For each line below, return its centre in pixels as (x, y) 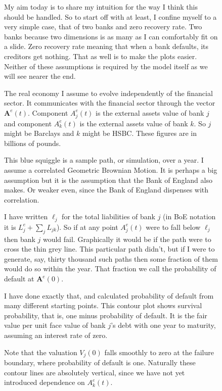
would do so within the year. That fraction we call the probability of (110, 268)
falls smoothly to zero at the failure (159, 352)
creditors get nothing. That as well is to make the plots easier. (101, 56)
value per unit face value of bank (55, 325)
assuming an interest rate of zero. (56, 335)
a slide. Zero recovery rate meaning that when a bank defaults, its (106, 46)
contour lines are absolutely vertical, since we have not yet (95, 372)
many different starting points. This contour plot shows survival (103, 305)
